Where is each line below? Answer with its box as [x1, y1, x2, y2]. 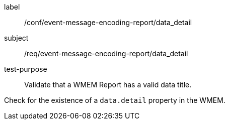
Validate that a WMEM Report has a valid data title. [24, 80, 192, 89]
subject [4, 34, 29, 42]
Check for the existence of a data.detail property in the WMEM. [4, 96, 225, 104]
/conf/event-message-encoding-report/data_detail [24, 18, 192, 27]
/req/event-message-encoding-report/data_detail [24, 49, 188, 58]
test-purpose [4, 65, 47, 73]
